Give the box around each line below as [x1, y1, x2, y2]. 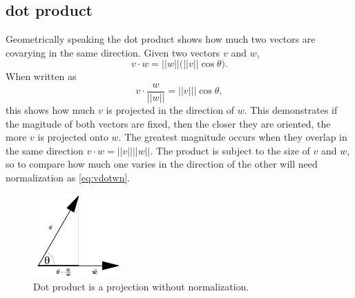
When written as [6, 69, 77, 83]
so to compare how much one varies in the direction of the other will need [6, 157, 318, 171]
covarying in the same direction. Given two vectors [6, 45, 220, 59]
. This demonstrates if [244, 103, 338, 117]
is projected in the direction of [106, 103, 235, 117]
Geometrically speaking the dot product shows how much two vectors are [6, 32, 316, 46]
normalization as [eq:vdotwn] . [6, 170, 131, 185]
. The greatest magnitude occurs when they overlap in [118, 130, 347, 144]
